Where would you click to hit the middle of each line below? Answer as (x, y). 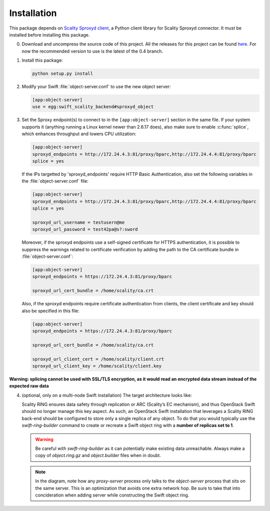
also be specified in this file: (50, 311)
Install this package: (42, 61)
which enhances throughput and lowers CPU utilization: (79, 134)
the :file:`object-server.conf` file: (55, 181)
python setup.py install (63, 74)
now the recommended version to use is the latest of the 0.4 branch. (92, 51)
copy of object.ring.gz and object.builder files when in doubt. (98, 455)
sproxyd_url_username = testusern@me (78, 222)
